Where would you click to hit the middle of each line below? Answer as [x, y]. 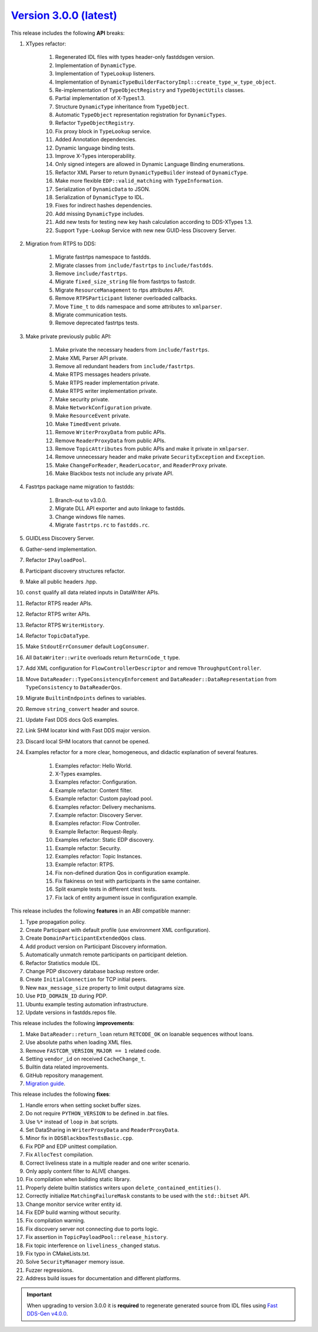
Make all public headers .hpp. [61, 581]
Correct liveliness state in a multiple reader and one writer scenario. [108, 1163]
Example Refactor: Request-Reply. [97, 831]
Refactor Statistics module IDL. [63, 963]
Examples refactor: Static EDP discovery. [105, 840]
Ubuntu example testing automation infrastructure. [87, 1004]
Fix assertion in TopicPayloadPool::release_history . [97, 1237]
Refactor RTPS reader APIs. [59, 603]
